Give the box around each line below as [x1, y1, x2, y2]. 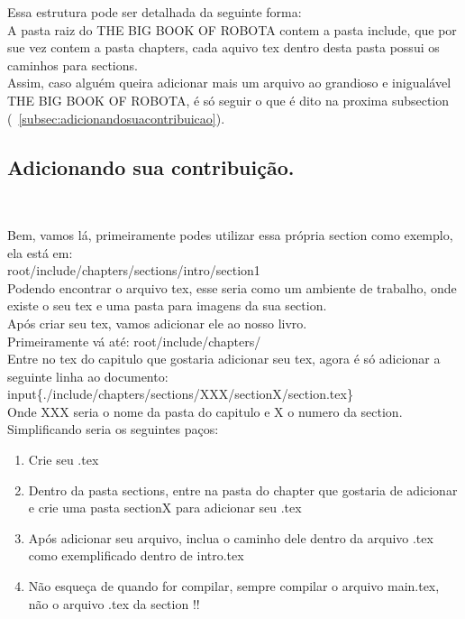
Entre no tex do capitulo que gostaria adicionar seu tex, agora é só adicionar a [7, 349, 441, 368]
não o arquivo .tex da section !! [28, 594, 200, 613]
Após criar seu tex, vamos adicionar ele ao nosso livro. [7, 313, 307, 332]
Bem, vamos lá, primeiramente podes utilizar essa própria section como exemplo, [7, 225, 453, 244]
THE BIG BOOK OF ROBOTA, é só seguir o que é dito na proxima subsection [7, 90, 450, 109]
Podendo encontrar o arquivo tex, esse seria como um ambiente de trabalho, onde [7, 278, 457, 297]
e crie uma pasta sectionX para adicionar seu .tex [28, 498, 302, 517]
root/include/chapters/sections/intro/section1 [7, 261, 260, 280]
